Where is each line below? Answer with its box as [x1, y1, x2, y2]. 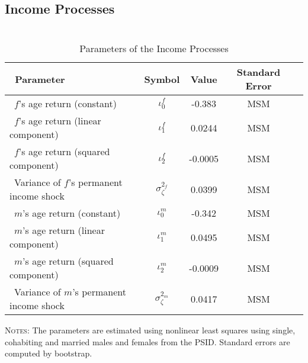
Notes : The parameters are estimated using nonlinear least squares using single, [5, 324, 296, 336]
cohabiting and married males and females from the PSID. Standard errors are [5, 335, 290, 348]
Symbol [144, 72, 180, 86]
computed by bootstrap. [5, 347, 92, 359]
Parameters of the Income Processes [79, 41, 229, 56]
